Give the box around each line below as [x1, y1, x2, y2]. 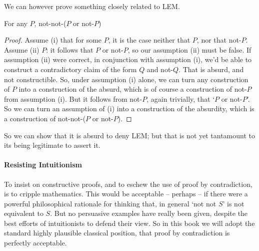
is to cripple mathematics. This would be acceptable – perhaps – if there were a [4, 188, 248, 199]
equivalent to [4, 208, 43, 218]
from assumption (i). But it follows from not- [4, 93, 142, 104]
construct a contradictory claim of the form [4, 64, 137, 74]
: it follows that [46, 44, 93, 55]
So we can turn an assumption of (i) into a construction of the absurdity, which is [4, 103, 254, 114]
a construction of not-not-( [4, 113, 86, 123]
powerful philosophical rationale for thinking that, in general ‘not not [4, 198, 216, 208]
